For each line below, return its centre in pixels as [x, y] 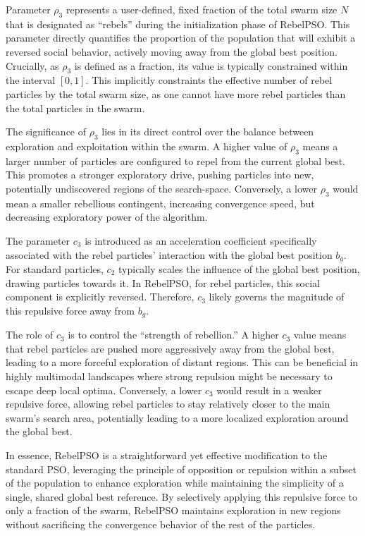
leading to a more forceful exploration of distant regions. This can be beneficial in [182, 362]
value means [320, 335]
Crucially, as [32, 65]
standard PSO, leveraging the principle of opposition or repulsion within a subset [181, 469]
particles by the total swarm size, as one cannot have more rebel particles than [176, 93]
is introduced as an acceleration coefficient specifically [201, 240]
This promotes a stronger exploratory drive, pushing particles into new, [160, 175]
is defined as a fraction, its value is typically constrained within [211, 65]
